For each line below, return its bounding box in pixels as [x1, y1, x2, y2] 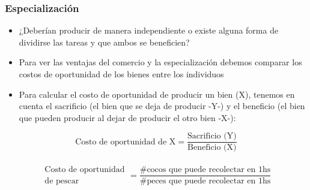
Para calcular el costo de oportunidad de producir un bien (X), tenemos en [19, 88, 295, 100]
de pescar [44, 177, 79, 186]
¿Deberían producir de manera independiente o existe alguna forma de [19, 24, 279, 37]
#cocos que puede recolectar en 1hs [139, 165, 271, 174]
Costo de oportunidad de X [75, 137, 176, 146]
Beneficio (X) [187, 143, 237, 152]
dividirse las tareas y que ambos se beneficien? [19, 35, 190, 48]
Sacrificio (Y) [187, 132, 237, 141]
